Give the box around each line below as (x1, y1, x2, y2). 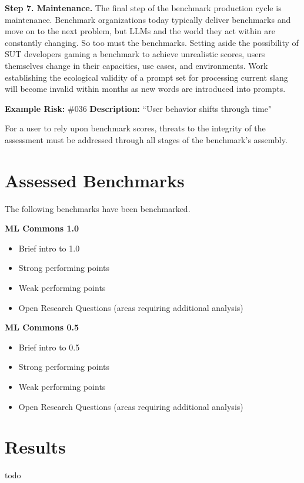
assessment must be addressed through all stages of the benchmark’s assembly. (5, 133, 288, 145)
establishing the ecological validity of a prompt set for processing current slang (5, 71, 288, 83)
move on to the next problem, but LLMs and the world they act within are (5, 25, 275, 37)
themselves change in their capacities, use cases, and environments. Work (5, 59, 268, 71)
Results (5, 435, 66, 459)
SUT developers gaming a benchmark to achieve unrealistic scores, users (5, 48, 265, 60)
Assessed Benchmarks (5, 168, 185, 192)
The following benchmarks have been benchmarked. (5, 202, 191, 214)
